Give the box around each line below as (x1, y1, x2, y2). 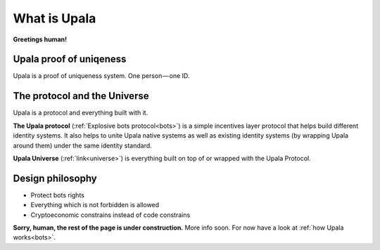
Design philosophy (13, 172, 98, 184)
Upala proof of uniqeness (13, 53, 127, 65)
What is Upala (13, 11, 96, 26)
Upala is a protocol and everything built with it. (13, 109, 148, 117)
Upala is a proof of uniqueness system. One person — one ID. (13, 72, 190, 80)
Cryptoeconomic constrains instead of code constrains (30, 211, 191, 219)
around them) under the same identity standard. (13, 141, 153, 150)
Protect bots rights (30, 190, 84, 199)
